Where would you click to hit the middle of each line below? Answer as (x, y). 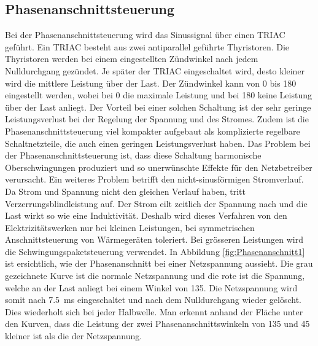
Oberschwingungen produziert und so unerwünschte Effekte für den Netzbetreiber (159, 167)
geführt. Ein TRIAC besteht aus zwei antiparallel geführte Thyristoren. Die (147, 46)
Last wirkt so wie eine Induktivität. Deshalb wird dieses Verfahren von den (146, 215)
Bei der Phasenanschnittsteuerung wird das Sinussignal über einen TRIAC (145, 35)
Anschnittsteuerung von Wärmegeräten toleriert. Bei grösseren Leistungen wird (154, 239)
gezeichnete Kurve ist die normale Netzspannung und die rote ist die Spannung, (155, 276)
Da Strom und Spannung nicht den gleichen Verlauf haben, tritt (125, 191)
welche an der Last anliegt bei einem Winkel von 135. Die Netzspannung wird (151, 287)
